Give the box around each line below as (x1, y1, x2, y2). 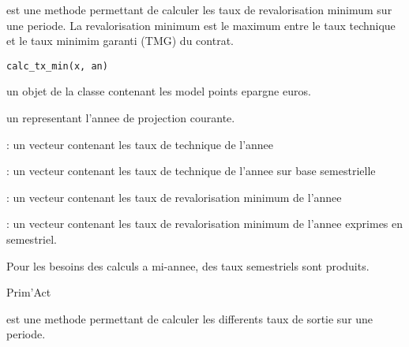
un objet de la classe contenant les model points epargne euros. (6, 83, 311, 99)
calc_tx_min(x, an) (6, 60, 108, 72)
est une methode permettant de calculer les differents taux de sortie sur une (6, 310, 373, 326)
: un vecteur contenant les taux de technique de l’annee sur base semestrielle (6, 162, 376, 179)
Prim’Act (6, 284, 51, 300)
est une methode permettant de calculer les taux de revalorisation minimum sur (6, 2, 392, 17)
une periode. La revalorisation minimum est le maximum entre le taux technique (6, 17, 396, 33)
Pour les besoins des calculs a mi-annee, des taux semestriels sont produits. (6, 257, 370, 274)
